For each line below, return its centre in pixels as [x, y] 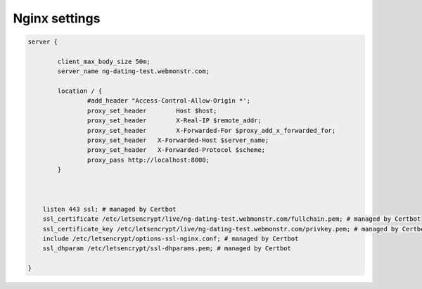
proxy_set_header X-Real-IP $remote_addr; [174, 121]
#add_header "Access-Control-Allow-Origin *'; [169, 101]
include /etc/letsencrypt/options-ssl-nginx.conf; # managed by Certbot [171, 238]
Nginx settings [57, 18]
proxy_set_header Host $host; [152, 110]
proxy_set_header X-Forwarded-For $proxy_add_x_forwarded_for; [211, 130]
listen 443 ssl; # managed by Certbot [109, 209]
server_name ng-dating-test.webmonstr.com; [134, 71]
